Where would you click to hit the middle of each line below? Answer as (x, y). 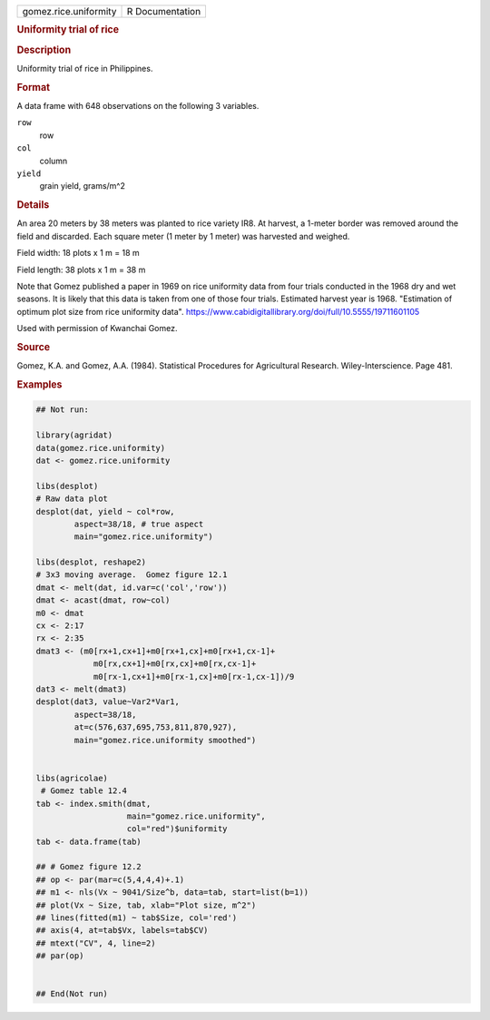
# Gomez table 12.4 (84, 791)
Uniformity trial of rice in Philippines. (85, 68)
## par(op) (60, 956)
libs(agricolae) (72, 778)
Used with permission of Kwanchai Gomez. (97, 329)
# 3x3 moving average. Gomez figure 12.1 (132, 575)
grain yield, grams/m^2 (83, 186)
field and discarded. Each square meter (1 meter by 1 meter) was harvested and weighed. (183, 236)
